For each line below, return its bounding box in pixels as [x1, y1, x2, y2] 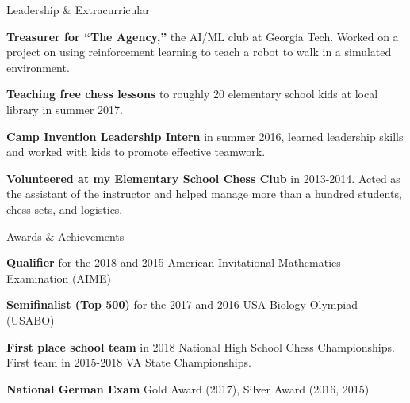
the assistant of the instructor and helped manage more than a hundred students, [6, 185, 402, 202]
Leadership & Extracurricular [6, 2, 150, 17]
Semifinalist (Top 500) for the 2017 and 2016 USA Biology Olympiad [6, 296, 358, 313]
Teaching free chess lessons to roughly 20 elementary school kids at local [6, 86, 378, 102]
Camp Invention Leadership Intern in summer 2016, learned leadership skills [6, 127, 404, 144]
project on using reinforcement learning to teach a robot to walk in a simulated [6, 44, 392, 60]
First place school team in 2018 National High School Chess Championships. [6, 338, 395, 355]
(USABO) [6, 311, 55, 328]
